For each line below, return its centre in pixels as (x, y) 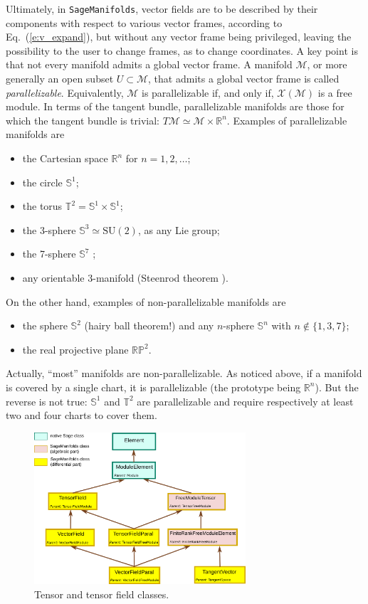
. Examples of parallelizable (287, 120)
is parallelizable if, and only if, (208, 92)
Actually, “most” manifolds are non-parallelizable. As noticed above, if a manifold (184, 373)
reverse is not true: (47, 401)
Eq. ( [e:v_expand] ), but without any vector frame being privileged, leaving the (179, 37)
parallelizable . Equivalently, (65, 92)
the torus (42, 206)
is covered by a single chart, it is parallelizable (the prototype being (153, 387)
